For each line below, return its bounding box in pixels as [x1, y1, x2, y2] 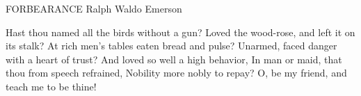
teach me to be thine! [6, 79, 97, 93]
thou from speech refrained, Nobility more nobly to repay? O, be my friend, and [6, 65, 347, 80]
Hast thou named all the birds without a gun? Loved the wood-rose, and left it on [6, 24, 355, 39]
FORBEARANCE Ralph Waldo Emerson [6, 1, 182, 15]
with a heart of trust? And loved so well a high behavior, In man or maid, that [6, 51, 342, 66]
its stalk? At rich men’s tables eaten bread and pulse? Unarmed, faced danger [6, 38, 337, 53]
